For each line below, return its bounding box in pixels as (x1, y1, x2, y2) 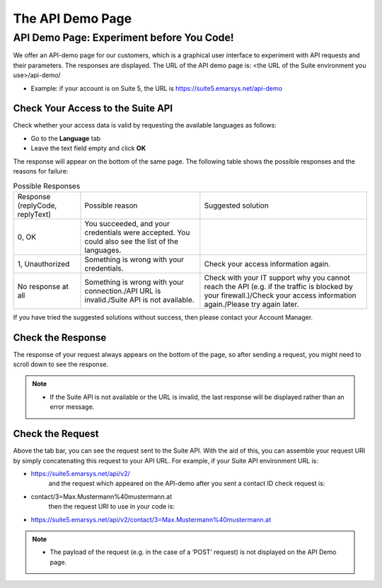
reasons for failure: (13, 167, 69, 176)
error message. (50, 402, 95, 411)
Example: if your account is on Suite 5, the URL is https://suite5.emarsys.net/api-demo (30, 84, 283, 92)
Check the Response (13, 332, 107, 344)
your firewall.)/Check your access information (204, 290, 357, 300)
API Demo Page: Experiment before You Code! (13, 31, 234, 44)
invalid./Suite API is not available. (84, 295, 195, 305)
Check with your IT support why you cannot (204, 273, 350, 283)
